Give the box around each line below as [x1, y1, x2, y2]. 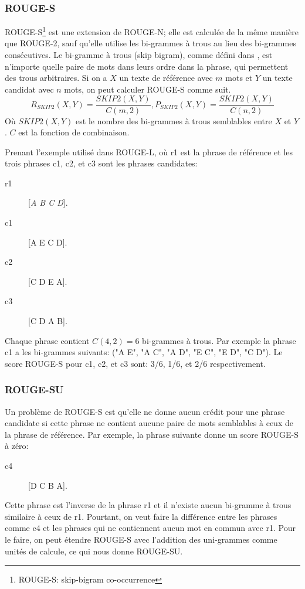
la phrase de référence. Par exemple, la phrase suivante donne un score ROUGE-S [5, 428, 299, 440]
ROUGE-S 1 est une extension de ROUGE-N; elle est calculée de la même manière [5, 24, 299, 38]
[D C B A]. [28, 479, 67, 491]
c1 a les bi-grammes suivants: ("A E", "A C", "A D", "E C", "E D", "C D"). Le [5, 346, 283, 358]
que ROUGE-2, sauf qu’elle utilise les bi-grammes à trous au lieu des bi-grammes [5, 37, 296, 49]
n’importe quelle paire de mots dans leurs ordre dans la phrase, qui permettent [5, 60, 289, 72]
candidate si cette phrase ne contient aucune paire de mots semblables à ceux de [5, 417, 293, 429]
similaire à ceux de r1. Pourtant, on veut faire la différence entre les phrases [5, 510, 277, 522]
